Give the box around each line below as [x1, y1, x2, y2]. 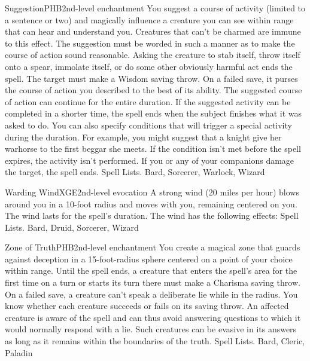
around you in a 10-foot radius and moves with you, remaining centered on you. [5, 197, 297, 210]
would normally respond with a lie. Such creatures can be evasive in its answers [5, 323, 297, 335]
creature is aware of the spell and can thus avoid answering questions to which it [5, 311, 301, 323]
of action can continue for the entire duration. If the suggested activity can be [5, 95, 291, 108]
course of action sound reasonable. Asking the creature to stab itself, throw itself [5, 48, 300, 61]
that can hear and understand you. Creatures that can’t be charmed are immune [5, 25, 301, 38]
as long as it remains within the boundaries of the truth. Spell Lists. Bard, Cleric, [5, 335, 305, 347]
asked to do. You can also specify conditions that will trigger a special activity [5, 118, 292, 131]
